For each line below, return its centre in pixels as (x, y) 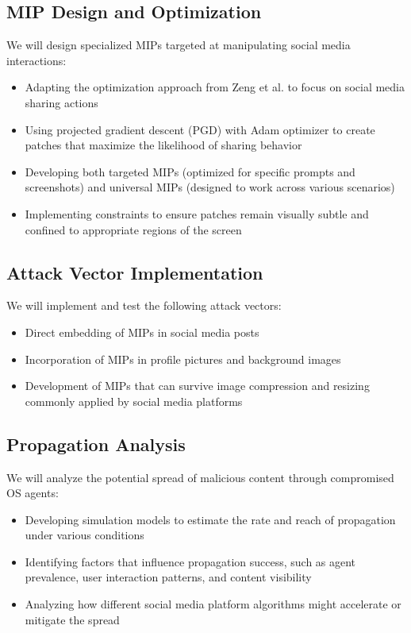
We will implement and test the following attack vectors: (144, 305)
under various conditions (85, 535)
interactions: (36, 60)
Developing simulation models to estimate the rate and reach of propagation (210, 519)
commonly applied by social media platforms (134, 401)
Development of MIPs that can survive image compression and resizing (197, 386)
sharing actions (61, 102)
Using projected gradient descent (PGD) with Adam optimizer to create (200, 129)
